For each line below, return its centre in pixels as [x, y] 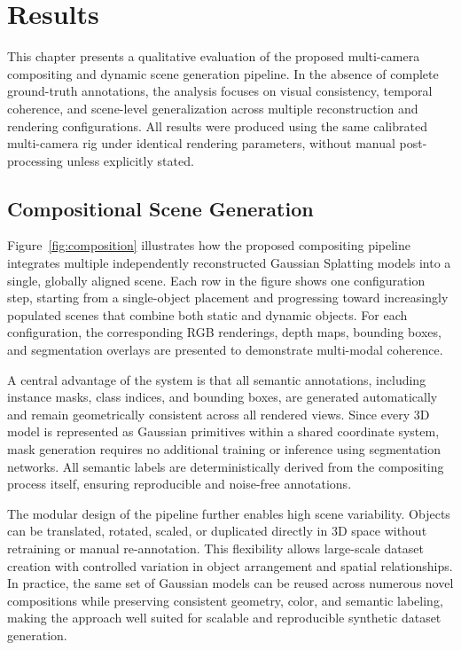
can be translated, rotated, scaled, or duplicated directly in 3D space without [217, 531]
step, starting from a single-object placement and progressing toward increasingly [228, 298]
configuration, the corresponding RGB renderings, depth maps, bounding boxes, [224, 332]
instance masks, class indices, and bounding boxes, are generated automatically [223, 397]
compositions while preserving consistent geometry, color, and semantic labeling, [225, 600]
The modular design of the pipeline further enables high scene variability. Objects [229, 513]
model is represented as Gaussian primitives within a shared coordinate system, [223, 431]
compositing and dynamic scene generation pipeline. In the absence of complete [223, 73]
